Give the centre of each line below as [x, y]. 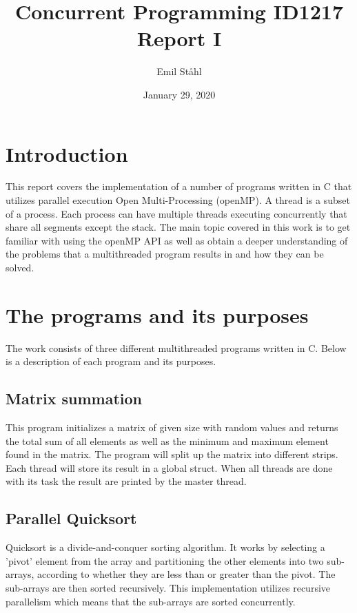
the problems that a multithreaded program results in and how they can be [165, 254]
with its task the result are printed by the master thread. [126, 481]
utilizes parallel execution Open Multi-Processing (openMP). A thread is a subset [178, 200]
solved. [20, 267]
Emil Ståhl [179, 71]
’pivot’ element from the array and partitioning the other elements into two [165, 560]
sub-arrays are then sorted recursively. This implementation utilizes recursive [168, 588]
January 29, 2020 [179, 94]
